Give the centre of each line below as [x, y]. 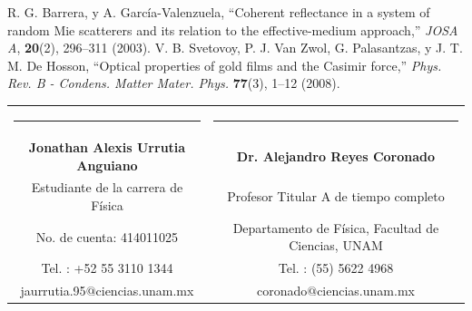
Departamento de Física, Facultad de [336, 227]
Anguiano [107, 165]
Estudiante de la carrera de [107, 187]
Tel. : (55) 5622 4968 [336, 268]
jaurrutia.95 [53, 291]
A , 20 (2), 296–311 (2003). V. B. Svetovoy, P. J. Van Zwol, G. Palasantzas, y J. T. [235, 48]
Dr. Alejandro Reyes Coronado [336, 155]
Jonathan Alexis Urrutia [107, 146]
